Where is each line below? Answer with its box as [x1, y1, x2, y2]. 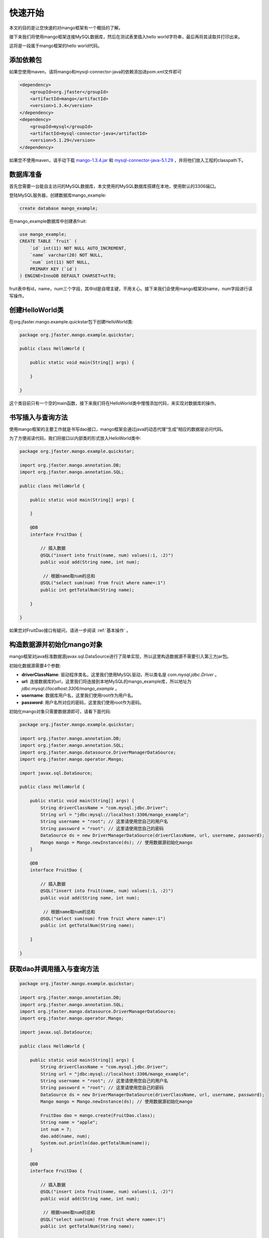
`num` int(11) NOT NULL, [30, 259, 90, 265]
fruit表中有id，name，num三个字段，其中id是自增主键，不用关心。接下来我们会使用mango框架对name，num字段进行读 [9, 286, 253, 292]
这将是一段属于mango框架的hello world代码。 [9, 43, 102, 49]
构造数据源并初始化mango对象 [9, 640, 103, 649]
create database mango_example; [19, 206, 98, 211]
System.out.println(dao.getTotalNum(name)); [40, 1140, 150, 1146]
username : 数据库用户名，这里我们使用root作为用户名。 [21, 692, 136, 698]
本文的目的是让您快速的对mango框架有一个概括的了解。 [9, 25, 123, 31]
